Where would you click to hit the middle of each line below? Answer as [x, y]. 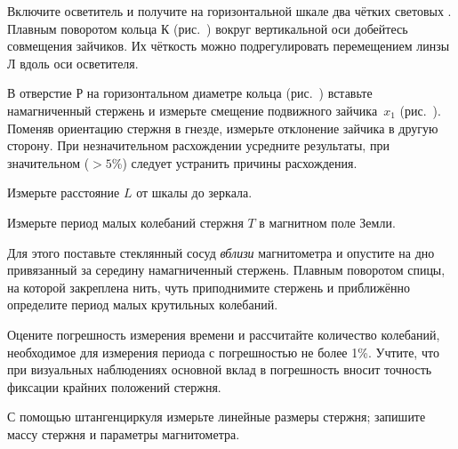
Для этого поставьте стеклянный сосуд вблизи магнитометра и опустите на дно [221, 252]
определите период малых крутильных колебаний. [143, 305]
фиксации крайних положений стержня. [114, 386]
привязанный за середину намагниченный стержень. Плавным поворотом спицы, [226, 270]
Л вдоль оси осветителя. [73, 63]
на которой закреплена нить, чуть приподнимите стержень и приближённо [209, 287]
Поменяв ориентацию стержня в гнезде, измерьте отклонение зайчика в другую [223, 128]
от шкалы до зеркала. [194, 192]
